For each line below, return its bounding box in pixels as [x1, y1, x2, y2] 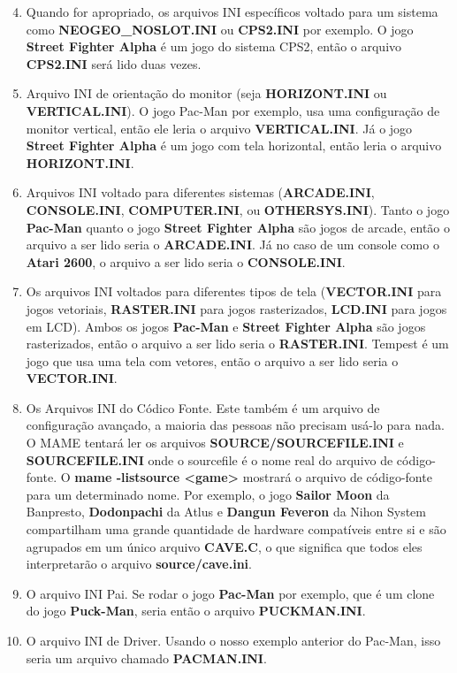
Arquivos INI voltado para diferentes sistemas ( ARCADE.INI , [26, 183, 375, 202]
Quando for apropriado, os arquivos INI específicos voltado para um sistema [26, 3, 438, 20]
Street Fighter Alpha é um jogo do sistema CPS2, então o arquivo [26, 37, 402, 56]
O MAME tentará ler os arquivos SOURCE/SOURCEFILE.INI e [26, 433, 404, 452]
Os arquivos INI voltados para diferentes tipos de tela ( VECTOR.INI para [26, 282, 442, 301]
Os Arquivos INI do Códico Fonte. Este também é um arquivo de [26, 398, 380, 417]
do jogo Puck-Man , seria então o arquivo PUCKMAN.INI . [26, 601, 366, 620]
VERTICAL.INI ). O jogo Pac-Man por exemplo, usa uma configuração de [26, 101, 440, 119]
